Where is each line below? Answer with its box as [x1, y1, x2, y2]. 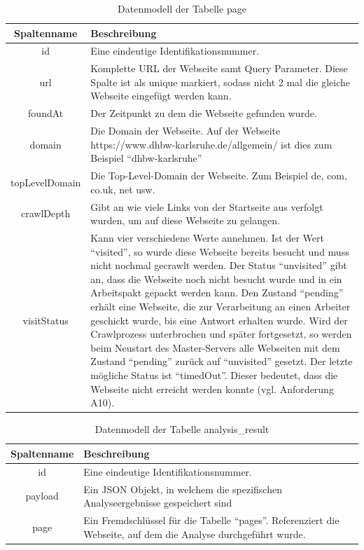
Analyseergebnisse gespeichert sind [83, 495, 232, 510]
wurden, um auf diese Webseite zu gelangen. [90, 213, 280, 228]
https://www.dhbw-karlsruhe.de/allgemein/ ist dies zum [90, 137, 332, 151]
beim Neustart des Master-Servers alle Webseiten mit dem [90, 340, 340, 355]
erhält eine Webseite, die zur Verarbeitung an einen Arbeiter [90, 299, 351, 314]
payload [25, 488, 59, 503]
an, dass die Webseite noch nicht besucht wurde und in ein [90, 271, 342, 286]
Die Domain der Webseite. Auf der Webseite [90, 123, 281, 138]
